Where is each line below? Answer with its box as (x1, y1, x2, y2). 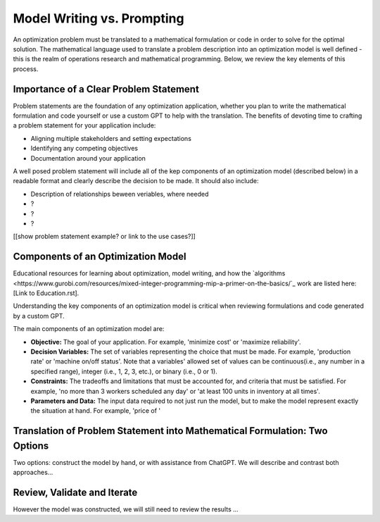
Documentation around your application (30, 154, 146, 162)
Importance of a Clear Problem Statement (13, 83, 200, 95)
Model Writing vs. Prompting (13, 11, 184, 26)
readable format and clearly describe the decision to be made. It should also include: (13, 177, 260, 185)
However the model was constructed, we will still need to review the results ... (13, 505, 239, 514)
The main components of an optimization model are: (13, 325, 165, 333)
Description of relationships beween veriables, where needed (30, 189, 209, 198)
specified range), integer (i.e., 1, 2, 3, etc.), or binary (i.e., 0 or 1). (30, 367, 217, 375)
